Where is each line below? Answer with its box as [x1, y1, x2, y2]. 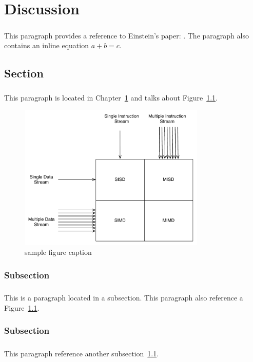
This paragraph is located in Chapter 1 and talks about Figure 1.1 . [4, 92, 218, 103]
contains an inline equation [4, 40, 89, 51]
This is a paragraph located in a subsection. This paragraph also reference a [4, 292, 243, 303]
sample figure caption [25, 247, 92, 257]
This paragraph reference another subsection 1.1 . [4, 348, 159, 358]
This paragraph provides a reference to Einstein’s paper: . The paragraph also [4, 30, 249, 41]
